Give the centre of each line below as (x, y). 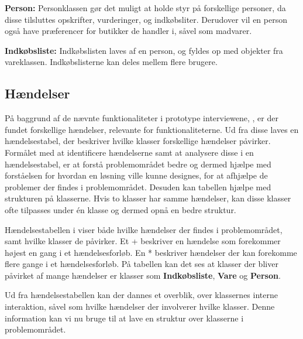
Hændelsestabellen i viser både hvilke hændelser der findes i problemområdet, (144, 229)
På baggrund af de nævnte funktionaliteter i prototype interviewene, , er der (142, 118)
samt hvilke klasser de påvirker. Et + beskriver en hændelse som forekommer (143, 241)
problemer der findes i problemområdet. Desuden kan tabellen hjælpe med (138, 186)
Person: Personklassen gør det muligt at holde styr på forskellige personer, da (145, 8)
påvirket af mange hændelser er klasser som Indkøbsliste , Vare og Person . (143, 275)
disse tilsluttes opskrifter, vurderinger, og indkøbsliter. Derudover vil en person (146, 19)
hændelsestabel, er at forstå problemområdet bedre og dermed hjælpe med (138, 164)
